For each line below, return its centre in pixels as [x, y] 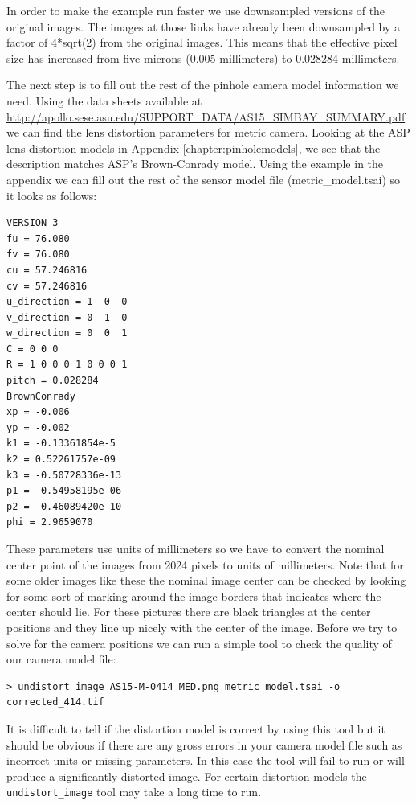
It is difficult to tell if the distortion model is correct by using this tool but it [196, 728]
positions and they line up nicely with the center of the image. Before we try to [202, 627]
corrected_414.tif [55, 702]
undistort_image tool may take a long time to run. [134, 792]
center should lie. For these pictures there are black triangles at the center [189, 612]
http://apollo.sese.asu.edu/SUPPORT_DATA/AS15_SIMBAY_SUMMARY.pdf [206, 116]
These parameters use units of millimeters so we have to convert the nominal [196, 548]
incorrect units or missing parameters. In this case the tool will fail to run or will [206, 760]
